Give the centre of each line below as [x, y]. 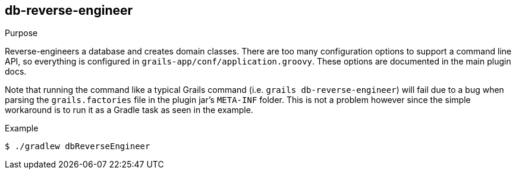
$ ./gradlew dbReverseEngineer [78, 146]
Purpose [21, 33]
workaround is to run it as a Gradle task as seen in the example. [129, 110]
